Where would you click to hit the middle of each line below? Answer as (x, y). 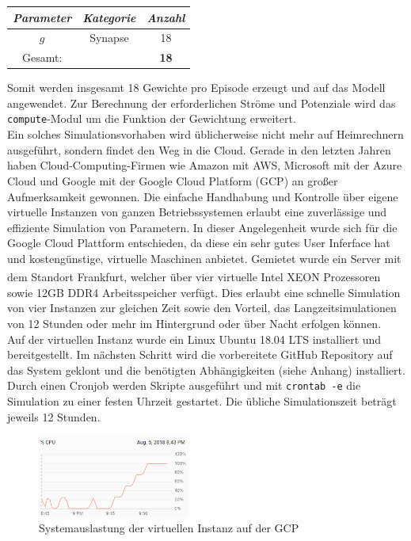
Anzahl (166, 17)
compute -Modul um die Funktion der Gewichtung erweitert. (152, 118)
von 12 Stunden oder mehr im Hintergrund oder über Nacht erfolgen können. (194, 323)
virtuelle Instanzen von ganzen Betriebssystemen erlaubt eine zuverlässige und (197, 212)
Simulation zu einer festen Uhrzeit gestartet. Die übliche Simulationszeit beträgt (202, 400)
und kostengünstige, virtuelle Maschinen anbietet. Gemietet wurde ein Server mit (204, 258)
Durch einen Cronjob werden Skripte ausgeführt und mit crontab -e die (184, 385)
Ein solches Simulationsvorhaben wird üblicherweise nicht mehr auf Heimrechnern (205, 134)
